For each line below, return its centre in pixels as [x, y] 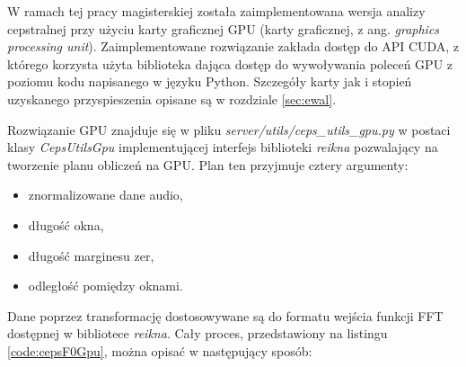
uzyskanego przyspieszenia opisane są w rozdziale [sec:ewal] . [172, 98]
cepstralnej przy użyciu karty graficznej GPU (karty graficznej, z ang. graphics [224, 28]
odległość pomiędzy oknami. [106, 286]
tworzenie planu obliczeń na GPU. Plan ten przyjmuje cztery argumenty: [208, 164]
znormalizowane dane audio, [106, 195]
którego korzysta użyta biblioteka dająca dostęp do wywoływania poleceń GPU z [230, 63]
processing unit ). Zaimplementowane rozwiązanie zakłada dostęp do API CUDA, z [233, 46]
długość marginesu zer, [91, 255]
